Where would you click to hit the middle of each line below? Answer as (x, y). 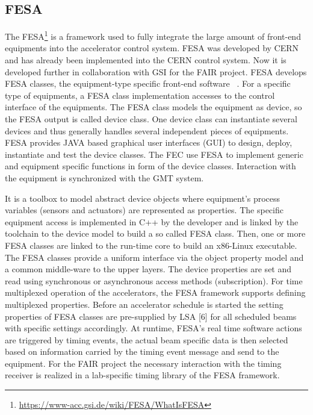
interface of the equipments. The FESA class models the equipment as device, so (153, 107)
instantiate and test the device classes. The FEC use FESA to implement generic (154, 154)
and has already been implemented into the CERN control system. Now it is (146, 60)
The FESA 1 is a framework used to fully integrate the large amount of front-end (153, 35)
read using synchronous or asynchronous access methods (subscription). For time (154, 280)
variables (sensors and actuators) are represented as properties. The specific (144, 210)
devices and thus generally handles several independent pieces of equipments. (147, 130)
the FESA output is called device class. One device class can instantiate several (151, 119)
